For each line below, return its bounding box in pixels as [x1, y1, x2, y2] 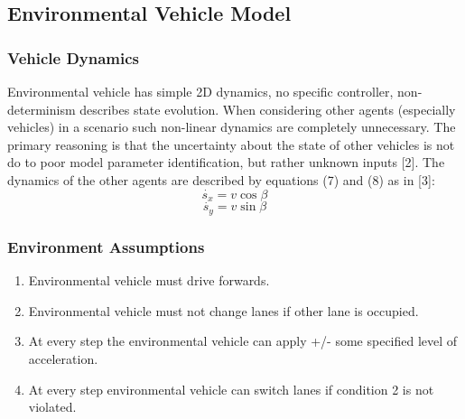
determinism [7, 99, 76, 118]
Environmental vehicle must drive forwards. [28, 271, 270, 290]
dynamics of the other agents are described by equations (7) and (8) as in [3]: [7, 170, 435, 189]
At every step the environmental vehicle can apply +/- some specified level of [28, 331, 458, 350]
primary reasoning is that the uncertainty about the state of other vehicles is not [7, 135, 455, 154]
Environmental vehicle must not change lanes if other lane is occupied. [28, 301, 419, 320]
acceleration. [28, 349, 98, 368]
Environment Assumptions [7, 235, 205, 257]
